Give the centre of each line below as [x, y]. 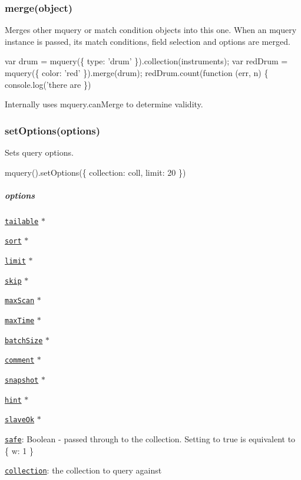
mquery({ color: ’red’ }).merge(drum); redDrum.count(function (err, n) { [137, 73]
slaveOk [20, 420]
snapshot [22, 380]
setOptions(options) [53, 130]
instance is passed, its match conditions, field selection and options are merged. [148, 41]
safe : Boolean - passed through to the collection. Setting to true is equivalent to [150, 438]
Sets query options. [39, 152]
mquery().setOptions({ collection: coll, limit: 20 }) [95, 172]
